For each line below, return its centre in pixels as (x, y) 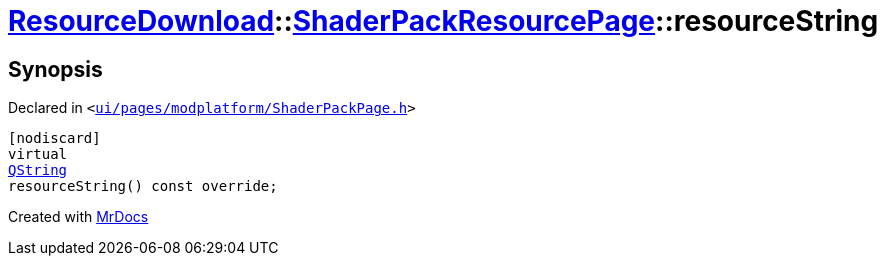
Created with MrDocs (78, 217)
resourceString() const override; (143, 186)
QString (38, 170)
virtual (38, 154)
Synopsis (55, 69)
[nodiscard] (54, 138)
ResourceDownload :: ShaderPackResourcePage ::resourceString (443, 21)
